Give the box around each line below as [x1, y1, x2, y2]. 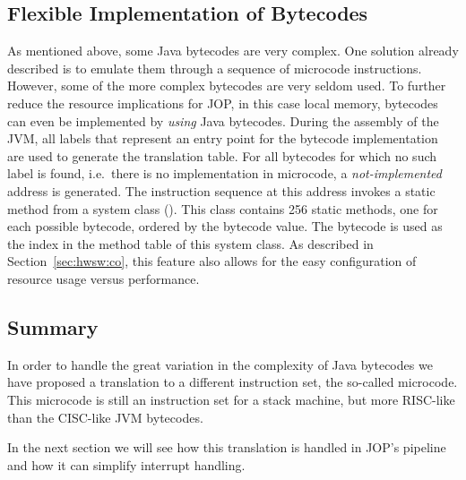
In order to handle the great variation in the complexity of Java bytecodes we [7, 355, 433, 373]
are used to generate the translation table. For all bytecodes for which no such [7, 146, 437, 165]
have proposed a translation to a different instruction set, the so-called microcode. [7, 373, 458, 391]
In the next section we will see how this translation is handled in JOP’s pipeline [7, 438, 446, 457]
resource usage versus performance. [7, 269, 200, 287]
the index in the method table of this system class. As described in [7, 234, 374, 253]
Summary [7, 313, 99, 340]
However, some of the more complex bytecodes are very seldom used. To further [7, 76, 446, 95]
